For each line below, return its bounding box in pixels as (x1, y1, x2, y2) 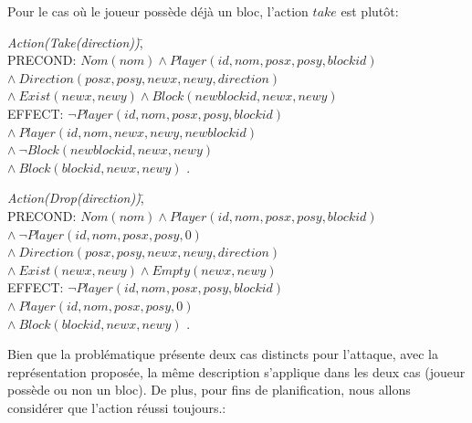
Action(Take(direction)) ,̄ (7, 32, 143, 51)
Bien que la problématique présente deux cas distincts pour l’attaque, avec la (7, 344, 438, 364)
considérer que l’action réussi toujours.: (7, 397, 226, 417)
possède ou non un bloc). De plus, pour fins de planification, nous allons (7, 380, 411, 399)
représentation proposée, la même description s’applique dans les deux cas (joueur (7, 362, 466, 381)
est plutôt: (341, 2, 399, 20)
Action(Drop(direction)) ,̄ (7, 188, 144, 207)
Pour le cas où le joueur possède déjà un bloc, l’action (7, 2, 309, 20)
